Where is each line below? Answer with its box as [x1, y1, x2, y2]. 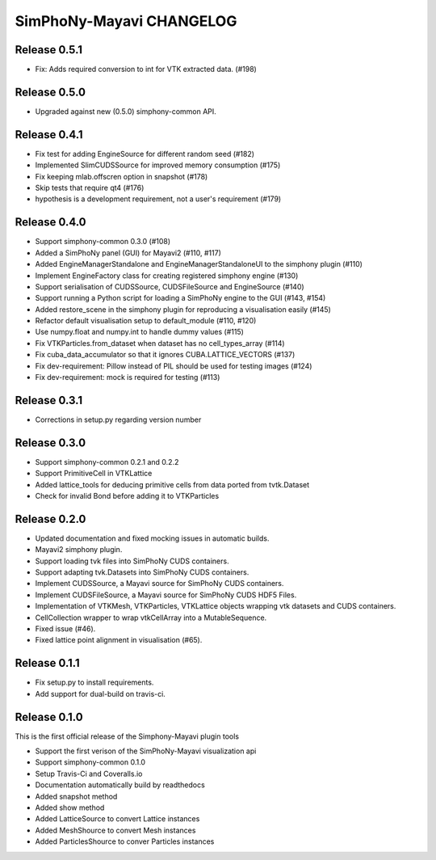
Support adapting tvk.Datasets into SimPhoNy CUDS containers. [35, 567, 249, 577]
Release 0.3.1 [15, 393, 83, 407]
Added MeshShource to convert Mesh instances [35, 825, 196, 835]
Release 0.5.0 [15, 85, 86, 99]
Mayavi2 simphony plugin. [35, 545, 123, 554]
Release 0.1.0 [15, 710, 84, 723]
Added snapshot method [35, 791, 118, 801]
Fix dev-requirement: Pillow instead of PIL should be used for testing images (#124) [35, 360, 312, 371]
